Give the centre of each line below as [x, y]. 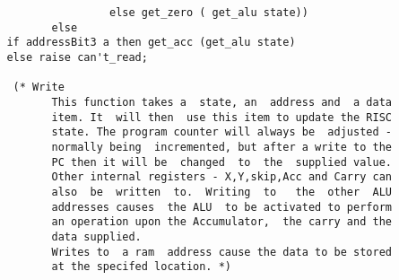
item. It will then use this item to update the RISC [221, 117]
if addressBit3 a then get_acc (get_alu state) [151, 43]
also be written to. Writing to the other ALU [221, 192]
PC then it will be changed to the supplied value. [221, 162]
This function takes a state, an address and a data [221, 102]
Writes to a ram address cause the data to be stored [221, 252]
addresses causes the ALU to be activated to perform [221, 207]
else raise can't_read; [77, 57]
